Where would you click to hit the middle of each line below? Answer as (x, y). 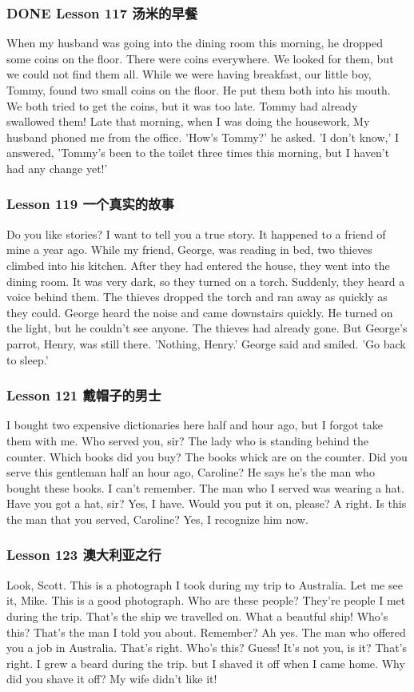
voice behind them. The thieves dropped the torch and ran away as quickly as (197, 297)
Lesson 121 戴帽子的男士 (84, 395)
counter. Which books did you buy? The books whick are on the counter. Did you (207, 456)
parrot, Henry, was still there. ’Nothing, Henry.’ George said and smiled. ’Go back (206, 343)
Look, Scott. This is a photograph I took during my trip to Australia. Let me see (205, 584)
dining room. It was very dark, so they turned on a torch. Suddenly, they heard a (206, 281)
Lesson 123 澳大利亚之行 (84, 555)
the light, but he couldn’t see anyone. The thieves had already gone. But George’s (207, 328)
